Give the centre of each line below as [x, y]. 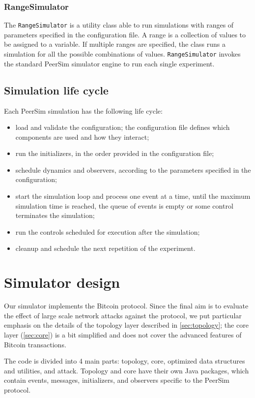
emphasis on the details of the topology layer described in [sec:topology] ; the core [126, 325]
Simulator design [62, 282]
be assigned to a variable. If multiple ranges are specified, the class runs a [115, 44]
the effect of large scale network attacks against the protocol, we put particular [123, 315]
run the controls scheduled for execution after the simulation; [108, 231]
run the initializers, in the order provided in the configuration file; [115, 153]
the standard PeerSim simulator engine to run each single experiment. [109, 63]
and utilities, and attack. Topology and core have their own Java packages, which [127, 370]
